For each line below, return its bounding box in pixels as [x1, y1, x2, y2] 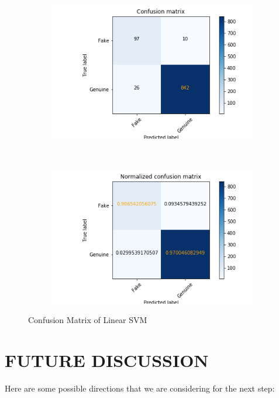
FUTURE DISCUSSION [5, 348, 209, 372]
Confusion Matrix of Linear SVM [28, 314, 147, 326]
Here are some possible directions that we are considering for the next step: [5, 382, 275, 394]
